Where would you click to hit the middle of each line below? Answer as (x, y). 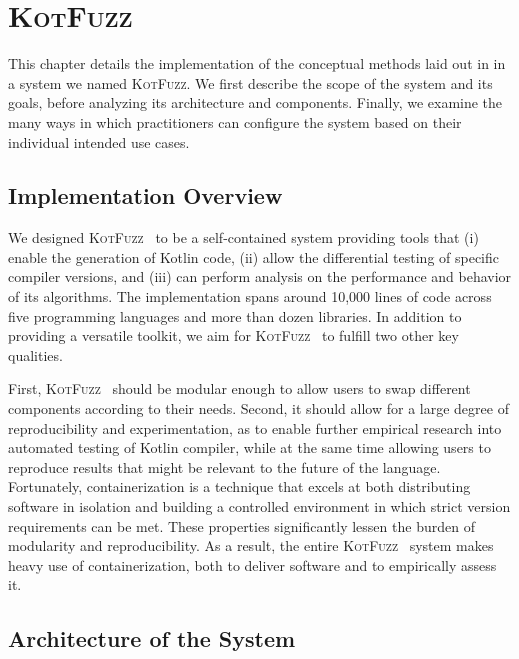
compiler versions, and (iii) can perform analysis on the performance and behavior (260, 276)
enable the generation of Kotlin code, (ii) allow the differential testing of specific (254, 256)
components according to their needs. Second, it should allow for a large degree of (258, 408)
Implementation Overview (145, 195)
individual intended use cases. (99, 141)
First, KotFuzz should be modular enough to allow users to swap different (239, 388)
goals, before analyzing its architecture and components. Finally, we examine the (255, 102)
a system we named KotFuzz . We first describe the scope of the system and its (250, 82)
